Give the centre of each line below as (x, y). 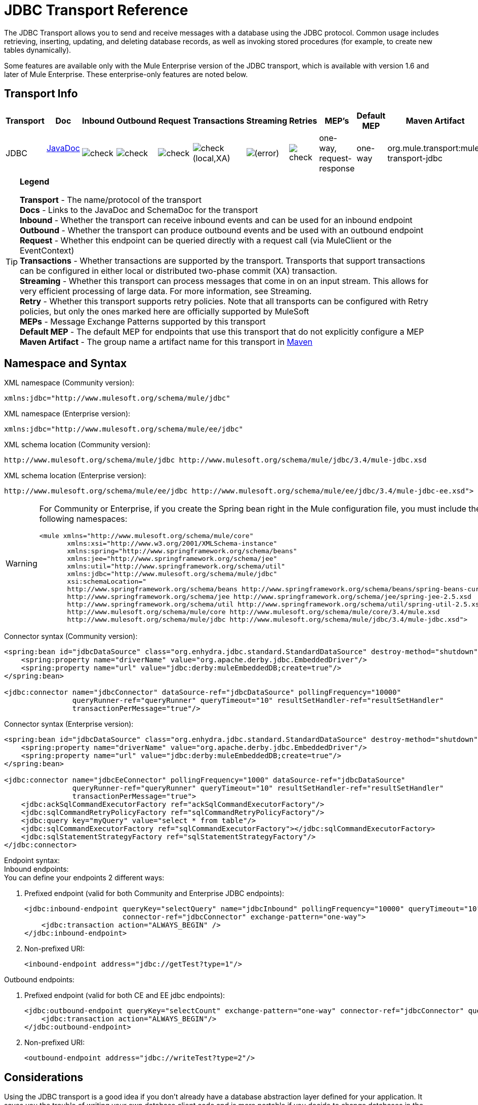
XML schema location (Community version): (77, 445)
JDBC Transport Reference (96, 10)
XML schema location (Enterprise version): (75, 476)
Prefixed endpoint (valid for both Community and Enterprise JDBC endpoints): (154, 894)
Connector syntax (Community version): (71, 636)
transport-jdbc (415, 158)
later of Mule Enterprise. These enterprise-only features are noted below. (126, 74)
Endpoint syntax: (32, 861)
